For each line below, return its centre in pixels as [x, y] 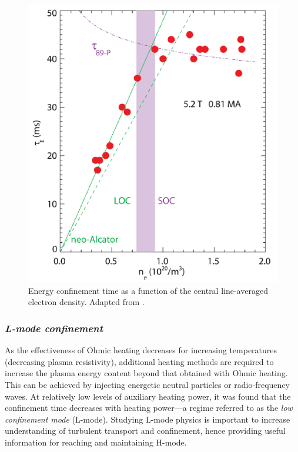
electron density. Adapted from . [86, 302]
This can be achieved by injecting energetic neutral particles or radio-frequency [147, 385]
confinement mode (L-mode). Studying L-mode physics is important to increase [148, 419]
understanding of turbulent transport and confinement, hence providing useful [145, 431]
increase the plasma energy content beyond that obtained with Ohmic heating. [146, 373]
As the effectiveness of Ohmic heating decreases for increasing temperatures [141, 350]
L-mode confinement [54, 328]
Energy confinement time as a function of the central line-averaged [148, 290]
